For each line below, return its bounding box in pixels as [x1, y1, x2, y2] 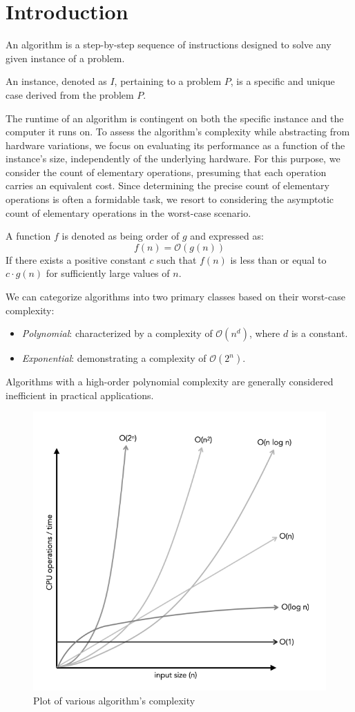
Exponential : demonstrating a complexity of [21, 351, 207, 365]
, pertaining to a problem [114, 74, 222, 88]
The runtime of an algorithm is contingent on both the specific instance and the [6, 110, 344, 125]
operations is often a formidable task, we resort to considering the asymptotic [6, 192, 334, 206]
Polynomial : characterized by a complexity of [21, 326, 213, 340]
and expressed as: [190, 229, 264, 243]
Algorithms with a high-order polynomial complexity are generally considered [6, 374, 334, 389]
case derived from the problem [6, 87, 134, 102]
